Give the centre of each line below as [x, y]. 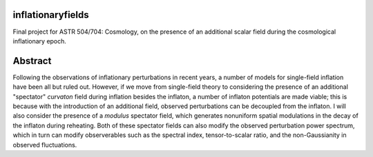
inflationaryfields [51, 15]
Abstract [32, 61]
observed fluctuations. [45, 145]
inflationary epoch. [40, 41]
